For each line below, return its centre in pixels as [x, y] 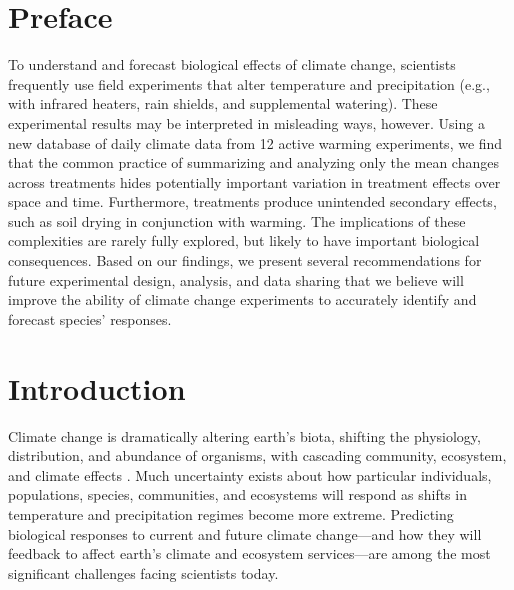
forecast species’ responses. [90, 318]
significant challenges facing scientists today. [143, 572]
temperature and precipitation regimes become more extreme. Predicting [231, 513]
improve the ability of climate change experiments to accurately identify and [242, 299]
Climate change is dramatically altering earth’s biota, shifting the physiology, [244, 435]
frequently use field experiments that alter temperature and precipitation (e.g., [249, 83]
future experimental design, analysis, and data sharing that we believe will [236, 279]
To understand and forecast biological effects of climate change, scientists [232, 64]
